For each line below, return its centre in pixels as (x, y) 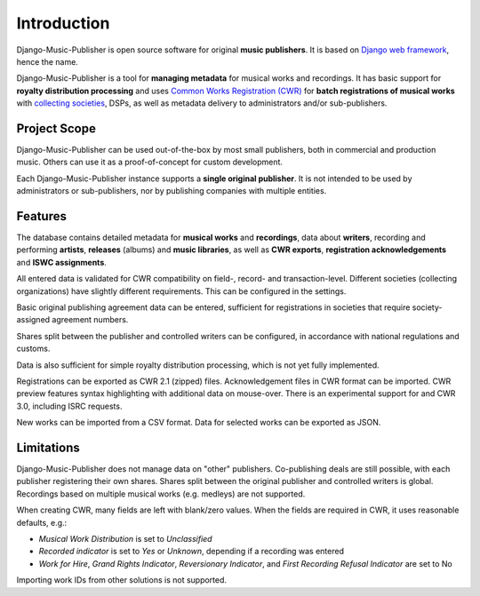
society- (427, 307)
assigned (33, 320)
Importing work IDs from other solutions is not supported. (121, 580)
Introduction (63, 23)
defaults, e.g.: (42, 522)
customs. (33, 349)
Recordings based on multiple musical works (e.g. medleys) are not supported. (161, 494)
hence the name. (48, 61)
